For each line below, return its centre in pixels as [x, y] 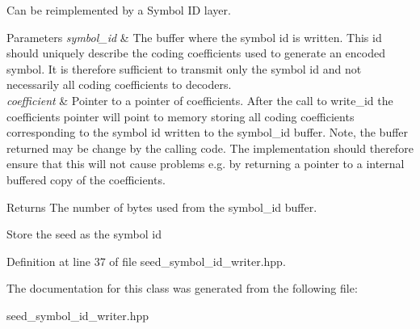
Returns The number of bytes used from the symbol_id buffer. [162, 207]
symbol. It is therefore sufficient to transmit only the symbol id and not [184, 68]
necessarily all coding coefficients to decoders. [119, 84]
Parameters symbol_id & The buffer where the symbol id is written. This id [194, 37]
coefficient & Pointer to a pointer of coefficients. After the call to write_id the [200, 100]
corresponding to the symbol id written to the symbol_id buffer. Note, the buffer [208, 132]
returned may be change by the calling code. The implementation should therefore [210, 148]
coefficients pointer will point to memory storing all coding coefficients [181, 116]
